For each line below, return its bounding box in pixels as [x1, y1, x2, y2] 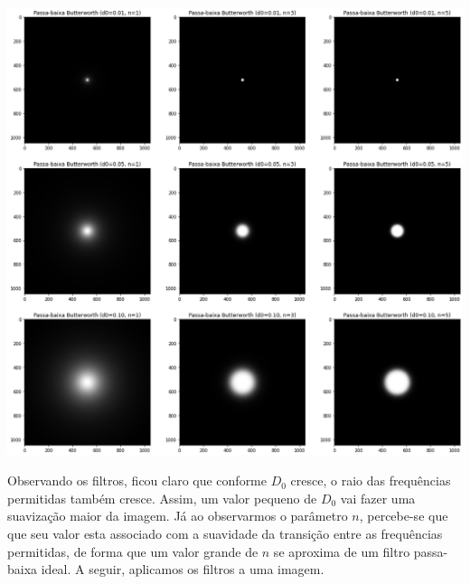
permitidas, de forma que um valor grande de [7, 542, 258, 560]
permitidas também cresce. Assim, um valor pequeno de [7, 488, 317, 507]
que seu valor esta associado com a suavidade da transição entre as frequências [7, 524, 443, 542]
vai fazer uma [340, 488, 416, 507]
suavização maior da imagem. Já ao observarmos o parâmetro [7, 506, 348, 525]
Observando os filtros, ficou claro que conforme [7, 471, 267, 490]
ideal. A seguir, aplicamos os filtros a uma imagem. [41, 560, 324, 579]
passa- [413, 542, 448, 560]
